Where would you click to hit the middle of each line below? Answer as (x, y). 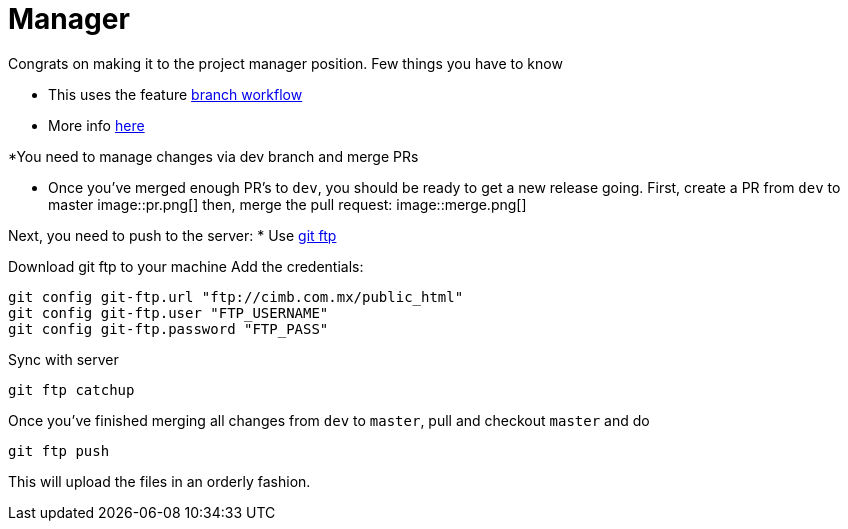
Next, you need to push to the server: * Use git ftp (172, 235)
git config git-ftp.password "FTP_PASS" (168, 328)
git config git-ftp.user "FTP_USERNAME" (168, 312)
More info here (96, 125)
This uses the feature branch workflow (175, 94)
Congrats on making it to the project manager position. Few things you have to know (285, 63)
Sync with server (63, 359)
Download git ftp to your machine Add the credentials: (186, 266)
